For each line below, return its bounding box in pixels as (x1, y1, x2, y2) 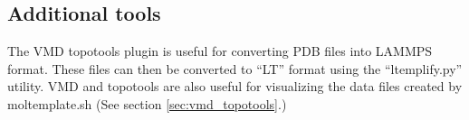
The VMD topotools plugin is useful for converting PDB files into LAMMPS (7, 42, 433, 60)
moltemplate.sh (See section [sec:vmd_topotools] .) (7, 94, 287, 113)
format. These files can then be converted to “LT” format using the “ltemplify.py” (7, 59, 463, 78)
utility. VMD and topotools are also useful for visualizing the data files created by (7, 77, 463, 96)
